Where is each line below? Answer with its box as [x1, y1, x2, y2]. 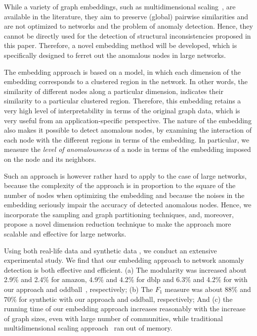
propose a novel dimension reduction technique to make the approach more [4, 219, 231, 229]
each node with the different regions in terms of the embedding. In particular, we [4, 134, 250, 144]
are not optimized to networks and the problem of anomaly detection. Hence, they [4, 21, 253, 31]
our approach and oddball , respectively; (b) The [4, 284, 153, 294]
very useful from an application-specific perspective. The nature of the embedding [4, 115, 252, 125]
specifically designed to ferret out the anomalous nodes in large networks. [4, 49, 226, 60]
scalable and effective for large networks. [4, 229, 127, 239]
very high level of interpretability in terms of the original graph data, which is [4, 105, 240, 115]
